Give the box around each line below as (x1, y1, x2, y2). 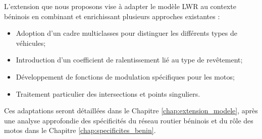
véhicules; (16, 37, 46, 48)
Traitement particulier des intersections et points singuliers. (16, 88, 200, 99)
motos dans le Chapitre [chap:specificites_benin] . (4, 125, 156, 135)
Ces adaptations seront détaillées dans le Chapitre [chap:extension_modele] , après (4, 105, 258, 116)
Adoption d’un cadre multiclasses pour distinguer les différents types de (16, 28, 237, 38)
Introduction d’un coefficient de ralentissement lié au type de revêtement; (16, 54, 243, 65)
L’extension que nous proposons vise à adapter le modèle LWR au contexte (4, 1, 236, 11)
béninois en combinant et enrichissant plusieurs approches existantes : (4, 11, 220, 21)
